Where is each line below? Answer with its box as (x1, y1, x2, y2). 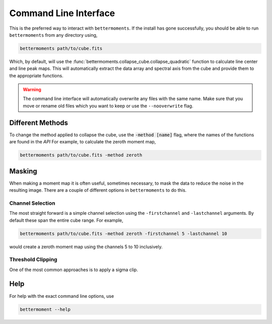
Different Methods (9, 118, 68, 127)
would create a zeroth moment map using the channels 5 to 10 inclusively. (9, 244, 163, 250)
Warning (23, 87, 41, 93)
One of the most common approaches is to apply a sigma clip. (9, 267, 139, 273)
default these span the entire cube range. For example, (9, 217, 123, 223)
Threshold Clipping (9, 256, 57, 263)
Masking (9, 167, 37, 176)
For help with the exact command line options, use (9, 293, 114, 299)
